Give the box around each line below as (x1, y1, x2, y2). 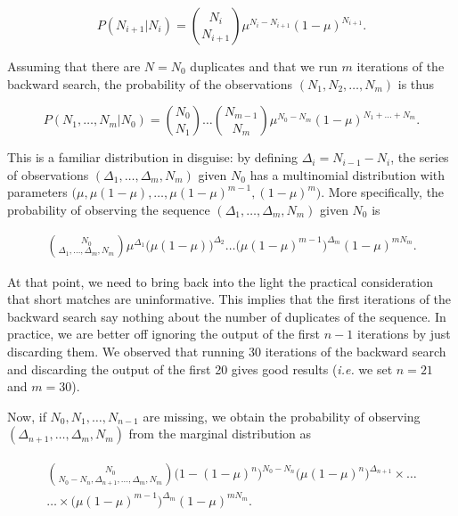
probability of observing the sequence (7, 200, 210, 218)
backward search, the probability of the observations (7, 74, 293, 93)
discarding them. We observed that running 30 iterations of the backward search (7, 341, 446, 360)
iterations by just (356, 324, 451, 343)
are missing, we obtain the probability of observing (143, 406, 421, 425)
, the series (390, 148, 449, 167)
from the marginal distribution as (128, 424, 312, 443)
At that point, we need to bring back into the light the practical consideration (7, 272, 434, 291)
